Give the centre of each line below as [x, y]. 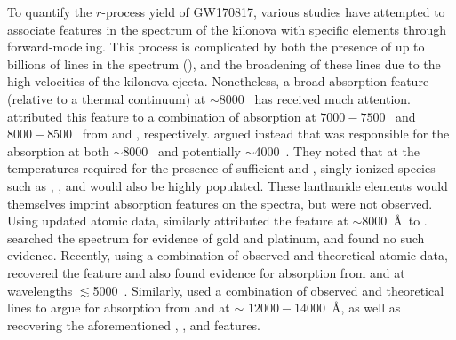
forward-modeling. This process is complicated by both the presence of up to [216, 47]
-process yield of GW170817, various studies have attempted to [273, 12]
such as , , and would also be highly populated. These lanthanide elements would [228, 185]
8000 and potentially [182, 150]
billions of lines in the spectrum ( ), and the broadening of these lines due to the [224, 63]
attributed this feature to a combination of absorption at [162, 116]
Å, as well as [366, 308]
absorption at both [58, 150]
